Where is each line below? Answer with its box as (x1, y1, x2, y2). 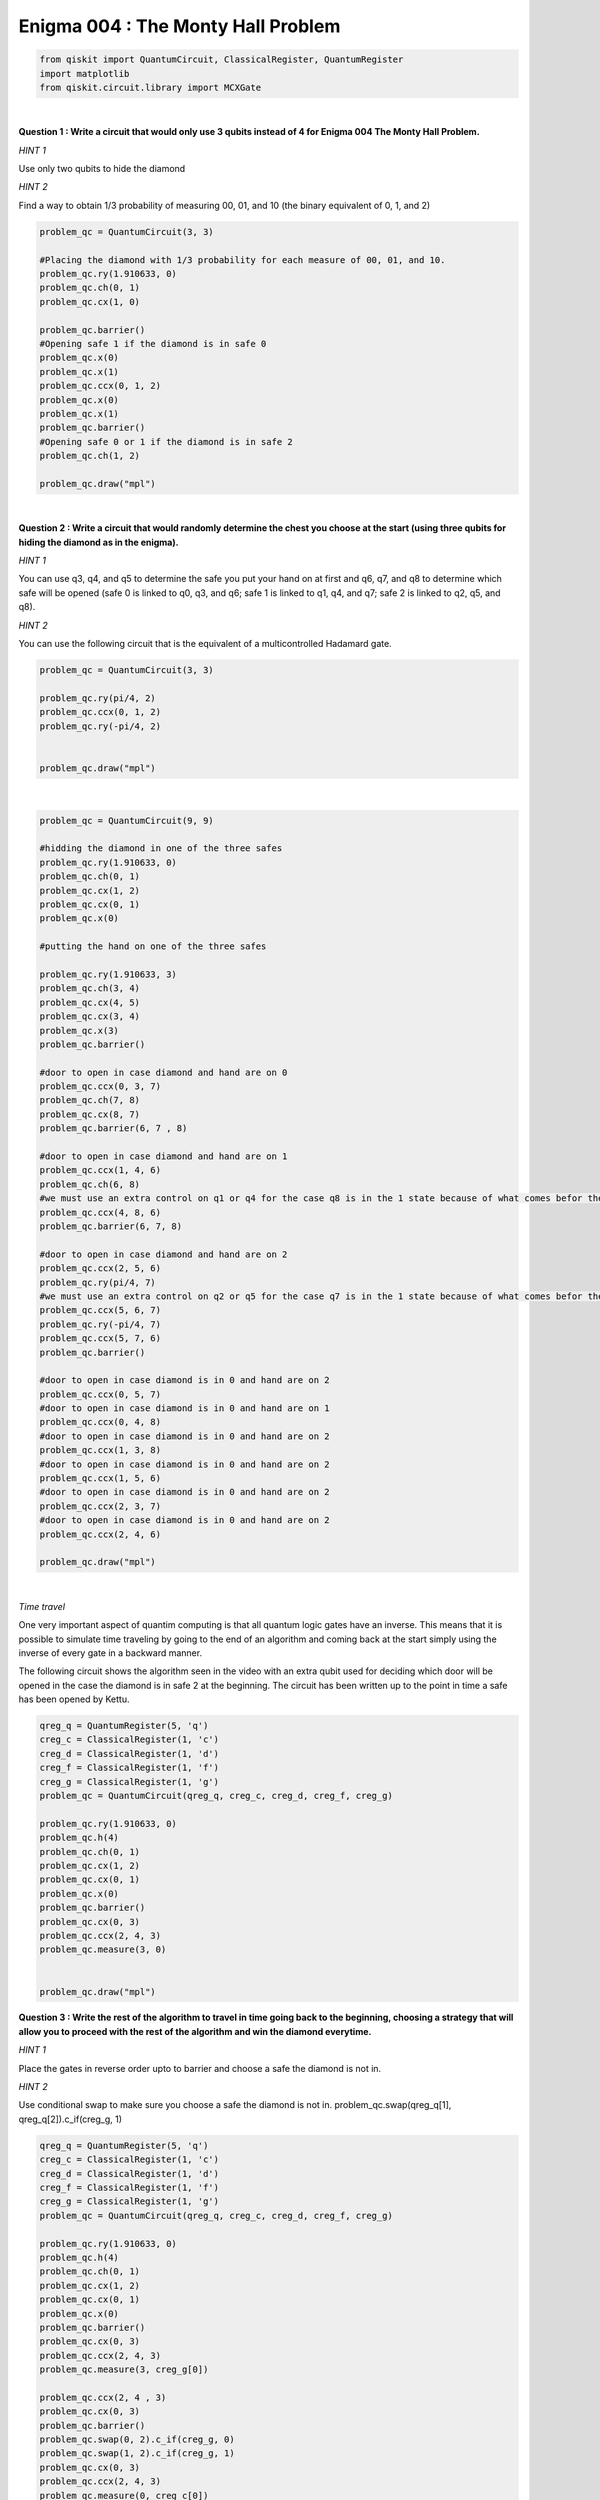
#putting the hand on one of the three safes (39, 941, 267, 952)
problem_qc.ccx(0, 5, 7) (39, 1388, 162, 1400)
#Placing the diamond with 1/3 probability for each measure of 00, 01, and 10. (39, 254, 446, 265)
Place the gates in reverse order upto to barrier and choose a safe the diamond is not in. (18, 2062, 382, 2074)
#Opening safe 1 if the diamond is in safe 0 (39, 338, 267, 349)
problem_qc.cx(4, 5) (39, 996, 140, 1008)
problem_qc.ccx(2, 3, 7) (39, 1500, 162, 1512)
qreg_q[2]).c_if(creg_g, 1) (18, 2113, 123, 2125)
